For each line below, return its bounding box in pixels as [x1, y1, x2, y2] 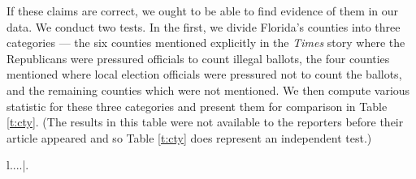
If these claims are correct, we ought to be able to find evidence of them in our [6, 2, 399, 19]
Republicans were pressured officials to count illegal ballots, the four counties [6, 49, 390, 66]
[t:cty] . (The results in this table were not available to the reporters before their [6, 113, 404, 130]
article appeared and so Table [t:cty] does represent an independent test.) [6, 129, 372, 146]
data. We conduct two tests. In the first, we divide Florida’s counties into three [6, 18, 401, 35]
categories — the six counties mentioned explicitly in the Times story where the [6, 34, 405, 51]
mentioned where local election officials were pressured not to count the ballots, [6, 66, 402, 83]
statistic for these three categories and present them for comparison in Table [6, 97, 388, 114]
